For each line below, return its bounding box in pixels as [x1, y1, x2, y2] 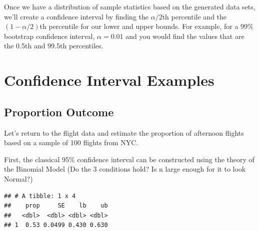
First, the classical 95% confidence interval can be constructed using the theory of [4, 154, 254, 164]
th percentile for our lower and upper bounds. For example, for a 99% [39, 21, 253, 31]
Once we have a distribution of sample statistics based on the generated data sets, [4, 1, 255, 11]
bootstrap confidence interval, [4, 30, 95, 41]
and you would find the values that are [125, 30, 244, 41]
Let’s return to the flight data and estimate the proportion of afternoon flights [4, 127, 244, 138]
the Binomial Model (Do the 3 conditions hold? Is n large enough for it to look [4, 164, 246, 174]
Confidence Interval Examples [4, 70, 214, 90]
